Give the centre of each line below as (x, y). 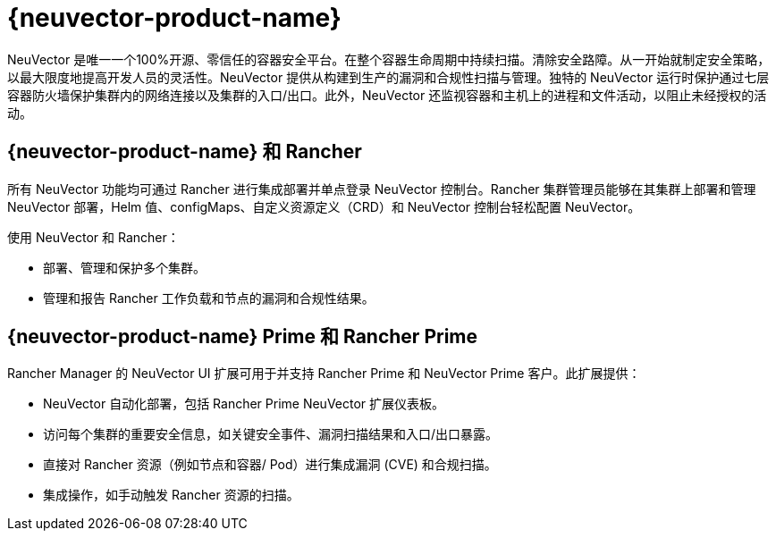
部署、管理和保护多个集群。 (124, 267)
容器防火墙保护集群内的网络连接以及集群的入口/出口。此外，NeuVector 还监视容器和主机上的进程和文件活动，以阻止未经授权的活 (387, 95)
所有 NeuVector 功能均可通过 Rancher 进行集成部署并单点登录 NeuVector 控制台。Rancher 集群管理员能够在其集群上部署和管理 (382, 189)
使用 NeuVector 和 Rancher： (93, 237)
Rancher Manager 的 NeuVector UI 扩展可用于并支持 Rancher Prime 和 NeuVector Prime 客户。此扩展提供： (324, 374)
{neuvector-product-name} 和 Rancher (185, 152)
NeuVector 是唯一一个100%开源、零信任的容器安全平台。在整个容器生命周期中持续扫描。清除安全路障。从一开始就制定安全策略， (389, 59)
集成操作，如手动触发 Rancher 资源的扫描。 (171, 495)
